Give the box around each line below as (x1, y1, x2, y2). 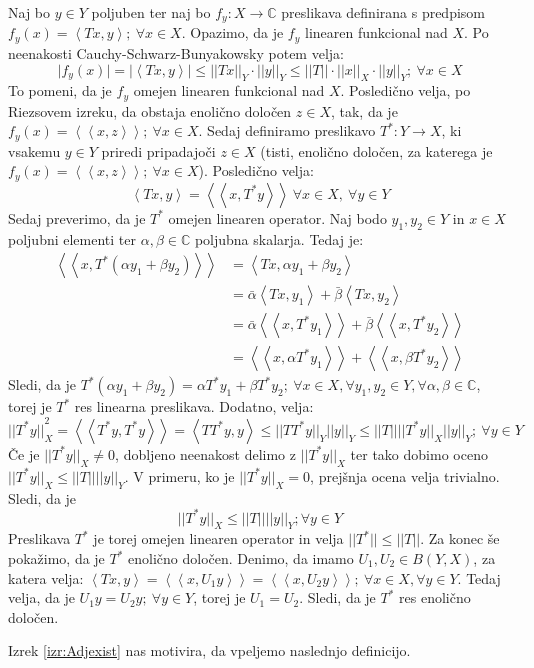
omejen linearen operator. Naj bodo (168, 207, 387, 228)
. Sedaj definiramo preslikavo (198, 120, 376, 141)
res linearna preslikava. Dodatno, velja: (74, 396, 314, 417)
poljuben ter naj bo (91, 2, 211, 22)
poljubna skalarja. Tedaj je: (194, 228, 364, 249)
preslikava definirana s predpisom (281, 2, 486, 22)
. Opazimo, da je (181, 22, 284, 43)
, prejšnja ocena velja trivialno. (310, 465, 500, 486)
